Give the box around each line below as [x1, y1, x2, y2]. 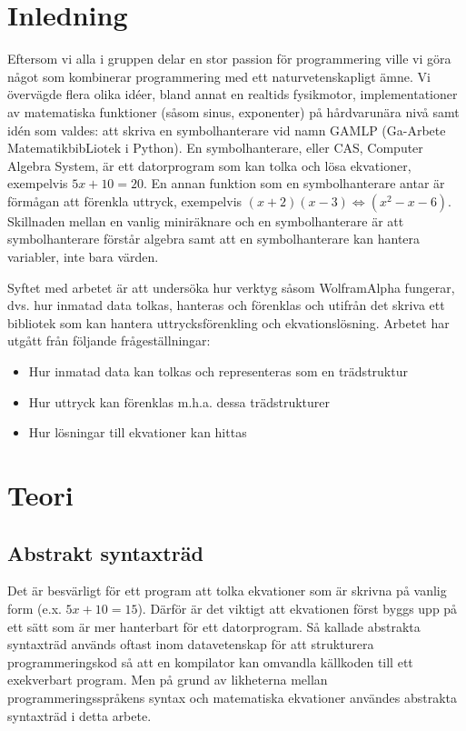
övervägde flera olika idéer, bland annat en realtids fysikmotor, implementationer [7, 85, 458, 104]
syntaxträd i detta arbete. [7, 706, 152, 725]
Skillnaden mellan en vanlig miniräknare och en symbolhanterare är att [7, 211, 404, 230]
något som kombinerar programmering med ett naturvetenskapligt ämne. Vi [7, 66, 431, 85]
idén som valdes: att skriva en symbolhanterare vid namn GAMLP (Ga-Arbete [7, 120, 446, 139]
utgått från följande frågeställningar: [7, 331, 211, 350]
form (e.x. [7, 598, 62, 617]
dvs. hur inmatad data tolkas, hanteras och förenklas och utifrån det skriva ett [7, 295, 445, 315]
